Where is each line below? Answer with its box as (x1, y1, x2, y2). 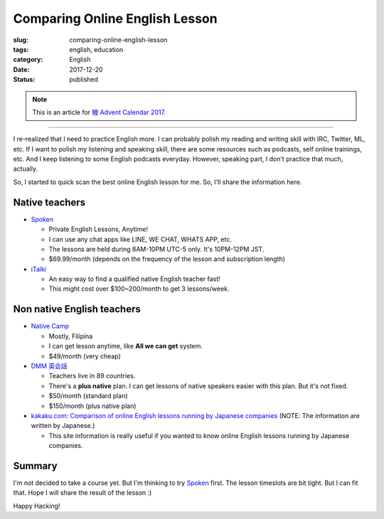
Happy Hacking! (13, 501, 60, 510)
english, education (69, 45, 124, 53)
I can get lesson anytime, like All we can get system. (48, 342, 203, 351)
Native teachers (13, 196, 85, 208)
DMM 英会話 (31, 361, 68, 370)
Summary (13, 459, 58, 472)
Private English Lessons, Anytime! (48, 225, 149, 234)
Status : (13, 75, 36, 84)
